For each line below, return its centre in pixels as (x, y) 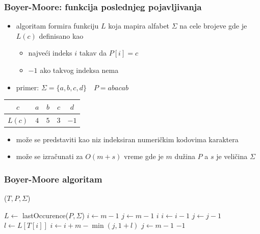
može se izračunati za (49, 156)
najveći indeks (50, 53)
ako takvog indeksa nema (79, 70)
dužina (185, 156)
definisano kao (61, 35)
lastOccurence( (45, 215)
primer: (28, 87)
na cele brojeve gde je (213, 26)
